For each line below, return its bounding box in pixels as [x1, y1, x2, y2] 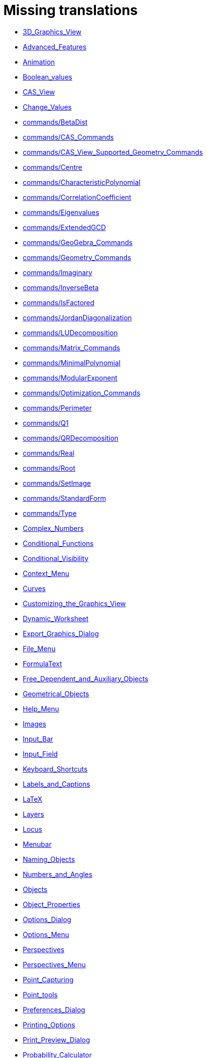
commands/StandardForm [23, 494, 106, 502]
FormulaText [23, 659, 62, 668]
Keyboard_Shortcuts [23, 764, 88, 773]
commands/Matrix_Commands [23, 343, 120, 352]
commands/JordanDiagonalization [23, 313, 132, 322]
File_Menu [23, 644, 56, 653]
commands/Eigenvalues [23, 208, 99, 216]
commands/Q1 [23, 418, 69, 427]
